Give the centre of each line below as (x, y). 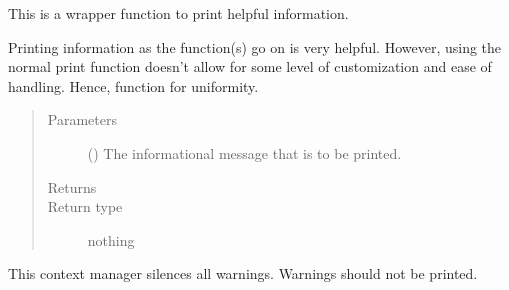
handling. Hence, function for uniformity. (133, 85)
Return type (85, 206)
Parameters (82, 119)
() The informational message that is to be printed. (244, 152)
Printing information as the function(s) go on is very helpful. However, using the (255, 46)
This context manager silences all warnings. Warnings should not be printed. (243, 273)
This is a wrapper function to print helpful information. (178, 13)
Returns (72, 186)
